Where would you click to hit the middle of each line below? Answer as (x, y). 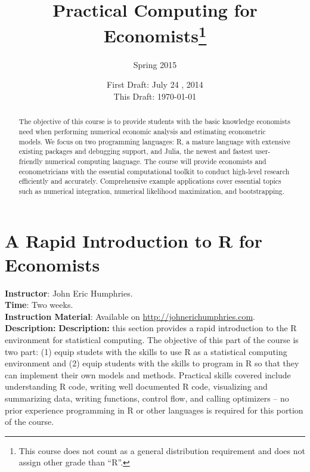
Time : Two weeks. (39, 305)
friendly (31, 161)
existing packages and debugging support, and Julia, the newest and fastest (136, 151)
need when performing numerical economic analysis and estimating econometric (142, 131)
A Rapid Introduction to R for (134, 241)
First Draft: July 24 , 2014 (155, 84)
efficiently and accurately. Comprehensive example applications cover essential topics (150, 181)
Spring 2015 (155, 64)
